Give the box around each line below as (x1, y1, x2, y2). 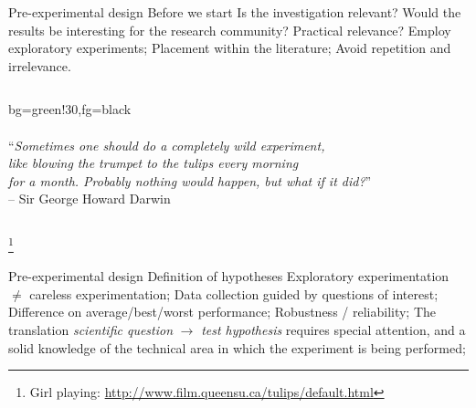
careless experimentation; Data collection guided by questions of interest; (29, 284, 439, 303)
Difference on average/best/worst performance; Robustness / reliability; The (8, 302, 437, 321)
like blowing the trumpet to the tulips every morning (8, 153, 299, 173)
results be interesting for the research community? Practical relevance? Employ (8, 20, 451, 39)
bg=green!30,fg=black (8, 99, 132, 119)
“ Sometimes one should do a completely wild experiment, (8, 135, 325, 154)
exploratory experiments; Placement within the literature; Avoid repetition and (8, 38, 451, 58)
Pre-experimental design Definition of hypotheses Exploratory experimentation (8, 267, 450, 286)
